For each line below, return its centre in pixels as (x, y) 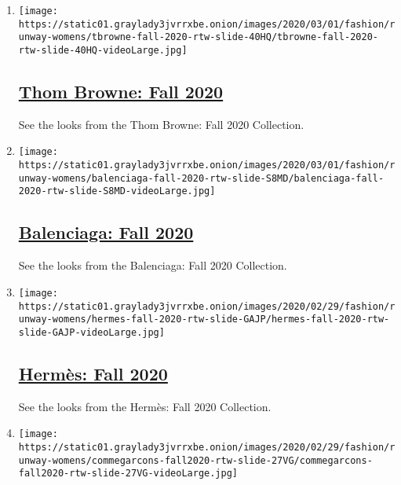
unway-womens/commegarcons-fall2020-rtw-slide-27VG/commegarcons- (195, 460)
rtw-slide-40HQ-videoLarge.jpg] (103, 50)
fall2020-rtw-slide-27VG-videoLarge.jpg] (128, 474)
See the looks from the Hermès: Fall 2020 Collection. (145, 406)
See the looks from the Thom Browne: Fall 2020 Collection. (161, 124)
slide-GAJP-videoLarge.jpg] (91, 332)
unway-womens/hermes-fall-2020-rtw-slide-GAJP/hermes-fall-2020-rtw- (204, 320)
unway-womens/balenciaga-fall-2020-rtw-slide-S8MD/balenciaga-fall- (201, 178)
